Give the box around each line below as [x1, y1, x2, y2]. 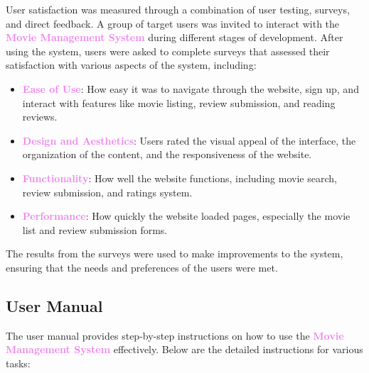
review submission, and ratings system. [22, 184, 193, 199]
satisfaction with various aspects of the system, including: [6, 57, 257, 72]
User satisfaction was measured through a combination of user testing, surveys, [6, 2, 350, 16]
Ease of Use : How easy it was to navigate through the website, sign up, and [22, 81, 359, 96]
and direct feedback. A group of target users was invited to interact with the [6, 16, 340, 30]
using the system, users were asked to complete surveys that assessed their [6, 43, 330, 58]
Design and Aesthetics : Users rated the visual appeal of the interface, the [22, 133, 356, 147]
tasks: [6, 355, 31, 370]
